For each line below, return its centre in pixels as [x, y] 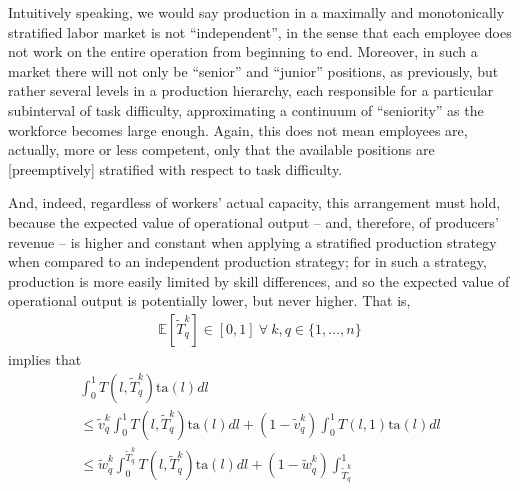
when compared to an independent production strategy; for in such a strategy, [247, 261]
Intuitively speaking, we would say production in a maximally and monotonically [256, 12]
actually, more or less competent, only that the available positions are [221, 149]
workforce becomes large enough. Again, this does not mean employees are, [238, 129]
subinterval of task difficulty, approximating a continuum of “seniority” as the [246, 109]
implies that [45, 358]
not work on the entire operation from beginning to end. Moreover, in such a [243, 51]
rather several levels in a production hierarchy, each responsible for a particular [251, 90]
